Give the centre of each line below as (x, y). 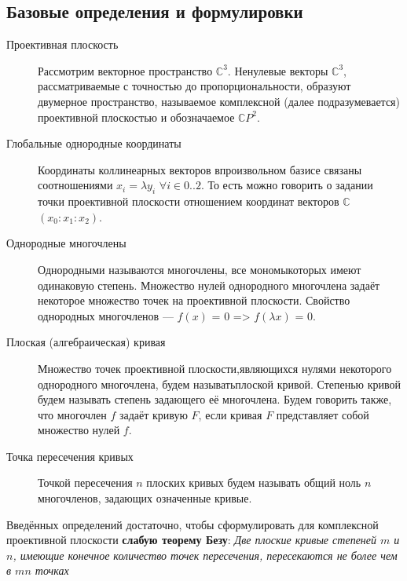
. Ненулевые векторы (278, 70)
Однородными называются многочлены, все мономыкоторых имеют (200, 269)
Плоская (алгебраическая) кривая (86, 342)
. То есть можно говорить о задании (287, 185)
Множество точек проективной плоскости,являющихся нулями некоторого (215, 368)
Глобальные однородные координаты (94, 143)
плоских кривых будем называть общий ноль (254, 482)
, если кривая (230, 414)
